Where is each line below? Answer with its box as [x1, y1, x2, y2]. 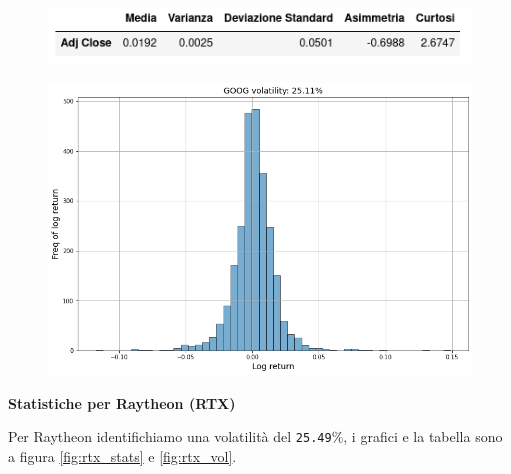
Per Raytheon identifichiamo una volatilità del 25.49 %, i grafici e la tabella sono [8, 426, 503, 447]
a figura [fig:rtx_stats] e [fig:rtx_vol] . [8, 446, 237, 467]
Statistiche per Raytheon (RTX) [8, 392, 236, 413]
